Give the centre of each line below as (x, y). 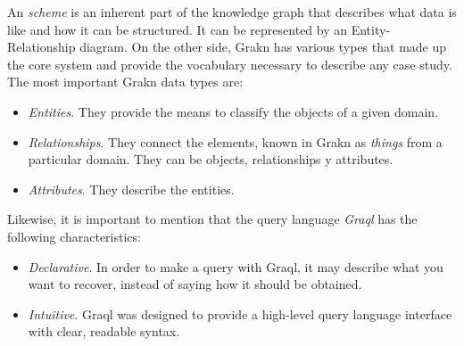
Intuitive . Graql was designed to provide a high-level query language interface (240, 313)
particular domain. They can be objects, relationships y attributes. (211, 159)
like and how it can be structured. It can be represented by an (178, 29)
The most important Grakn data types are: (125, 82)
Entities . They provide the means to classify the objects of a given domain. (233, 111)
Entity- (371, 29)
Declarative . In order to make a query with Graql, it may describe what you (236, 266)
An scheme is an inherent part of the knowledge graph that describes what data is (232, 12)
